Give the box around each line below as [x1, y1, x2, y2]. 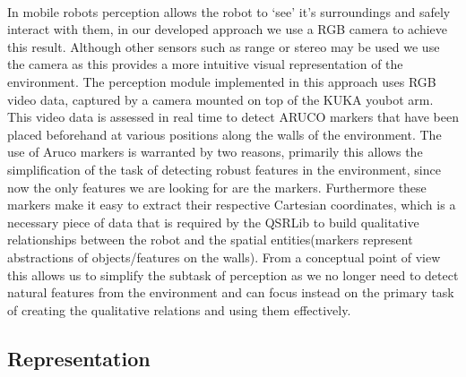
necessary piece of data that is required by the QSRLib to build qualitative [7, 212, 419, 231]
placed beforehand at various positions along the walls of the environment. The [7, 124, 442, 143]
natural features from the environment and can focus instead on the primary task [7, 283, 454, 302]
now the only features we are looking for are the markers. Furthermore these [7, 177, 427, 196]
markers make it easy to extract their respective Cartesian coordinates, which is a [7, 195, 456, 214]
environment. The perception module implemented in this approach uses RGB [7, 72, 436, 90]
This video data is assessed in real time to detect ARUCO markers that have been [7, 107, 459, 126]
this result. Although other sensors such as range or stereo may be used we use [7, 37, 440, 56]
